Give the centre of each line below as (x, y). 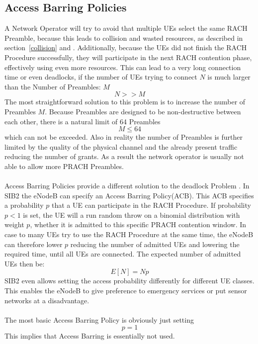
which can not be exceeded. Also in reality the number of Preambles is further (124, 137)
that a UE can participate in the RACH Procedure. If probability (151, 205)
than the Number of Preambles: (53, 86)
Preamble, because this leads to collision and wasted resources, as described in (124, 38)
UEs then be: (25, 263)
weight (14, 224)
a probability (24, 205)
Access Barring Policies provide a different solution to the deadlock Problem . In (127, 186)
